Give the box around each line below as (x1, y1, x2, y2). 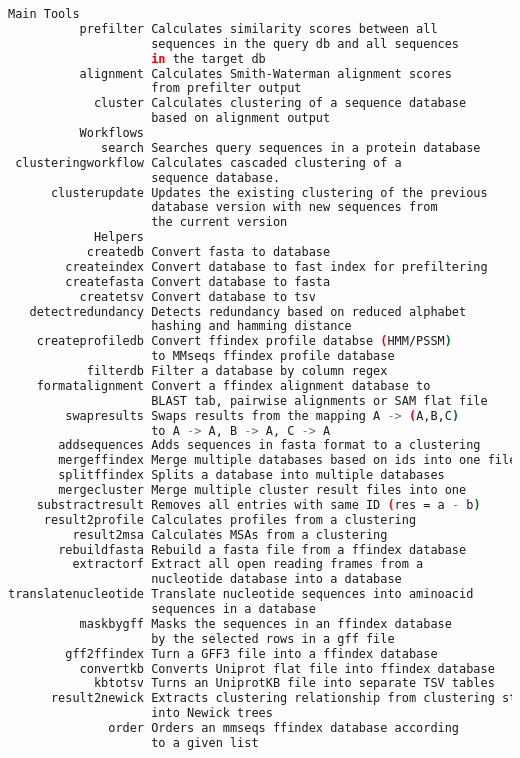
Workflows (79, 126, 145, 140)
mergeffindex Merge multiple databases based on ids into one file (58, 453, 517, 468)
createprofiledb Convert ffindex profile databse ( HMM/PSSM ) (36, 334, 452, 349)
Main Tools (8, 7, 80, 21)
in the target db (151, 51, 266, 66)
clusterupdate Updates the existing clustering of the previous (50, 185, 488, 200)
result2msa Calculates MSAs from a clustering (72, 527, 388, 542)
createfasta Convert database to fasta (65, 274, 331, 289)
